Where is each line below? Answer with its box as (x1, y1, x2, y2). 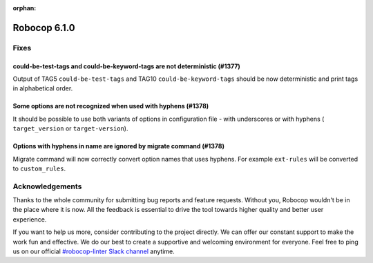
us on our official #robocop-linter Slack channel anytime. (12, 247, 175, 255)
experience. (12, 215, 47, 224)
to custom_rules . (12, 164, 66, 173)
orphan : (12, 4, 37, 12)
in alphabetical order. (12, 84, 73, 92)
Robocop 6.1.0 (12, 21, 75, 34)
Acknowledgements (12, 182, 82, 191)
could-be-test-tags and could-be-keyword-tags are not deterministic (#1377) (12, 62, 241, 70)
